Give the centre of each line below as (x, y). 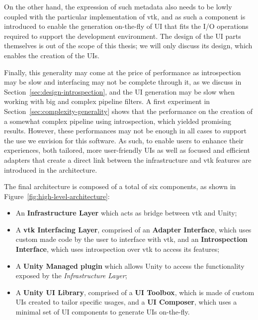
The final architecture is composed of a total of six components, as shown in (120, 186)
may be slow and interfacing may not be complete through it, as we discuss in (123, 82)
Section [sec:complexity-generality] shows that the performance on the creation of (129, 111)
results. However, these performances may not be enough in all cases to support (125, 131)
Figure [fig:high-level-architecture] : (57, 196)
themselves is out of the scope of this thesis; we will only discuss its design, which (128, 46)
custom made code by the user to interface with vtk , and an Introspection (131, 239)
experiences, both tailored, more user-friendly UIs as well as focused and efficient (127, 150)
